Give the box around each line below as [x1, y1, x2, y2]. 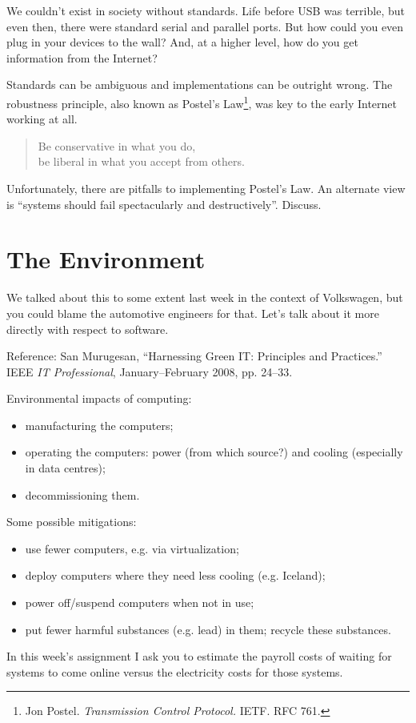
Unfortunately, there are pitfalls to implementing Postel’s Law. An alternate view [6, 180, 406, 196]
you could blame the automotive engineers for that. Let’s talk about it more [6, 304, 379, 321]
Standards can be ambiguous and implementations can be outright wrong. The [6, 76, 393, 93]
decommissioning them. [25, 486, 140, 503]
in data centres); [25, 460, 106, 476]
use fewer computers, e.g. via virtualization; [25, 540, 239, 556]
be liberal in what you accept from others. [38, 153, 245, 170]
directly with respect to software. [6, 320, 169, 337]
